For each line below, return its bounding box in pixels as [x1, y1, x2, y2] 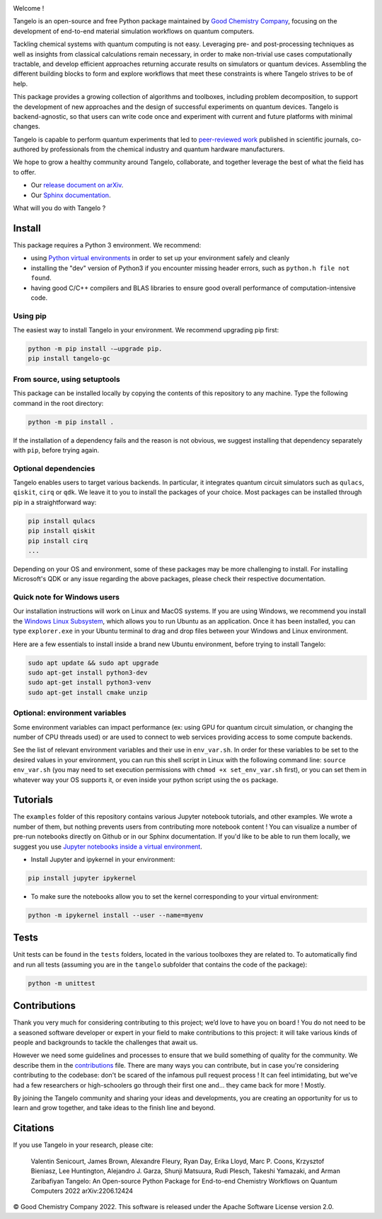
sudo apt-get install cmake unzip [28, 688, 148, 696]
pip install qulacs [28, 517, 95, 525]
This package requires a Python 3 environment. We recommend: [13, 240, 202, 249]
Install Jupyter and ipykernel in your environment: [30, 855, 175, 863]
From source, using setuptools [13, 374, 120, 384]
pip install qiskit [28, 527, 95, 535]
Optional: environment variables [13, 708, 127, 718]
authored [13, 145, 40, 153]
